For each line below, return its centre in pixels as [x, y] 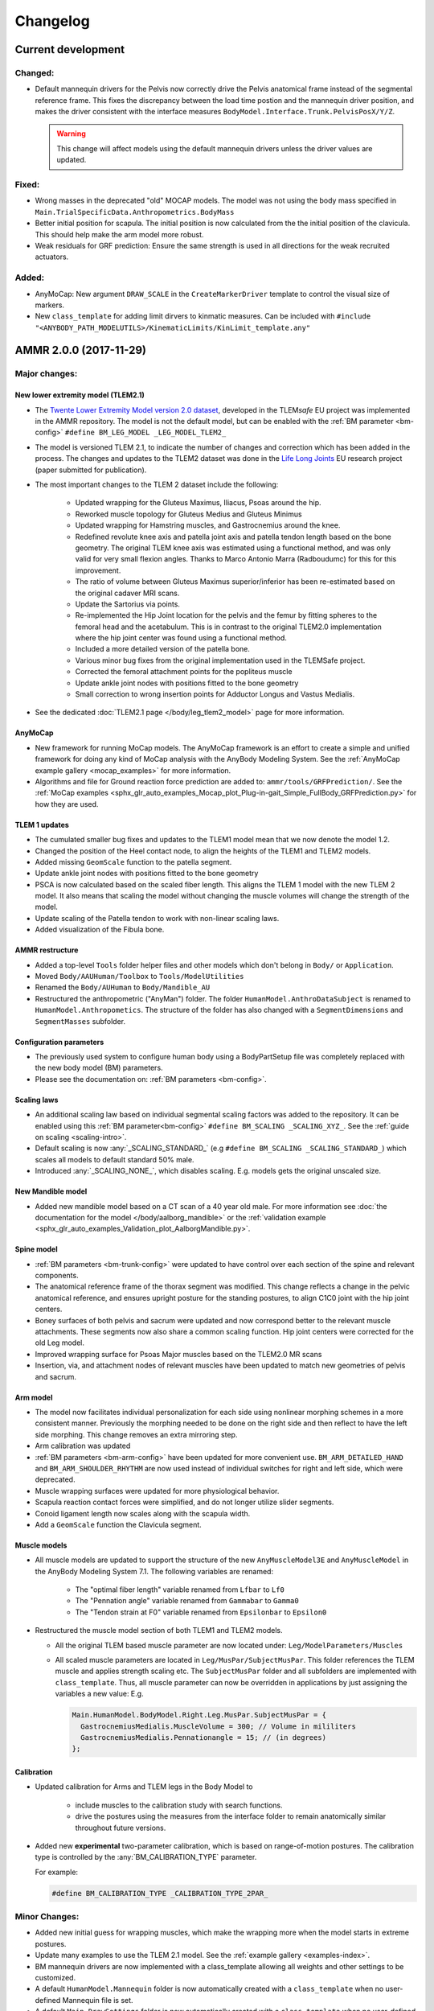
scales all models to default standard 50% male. [115, 1159]
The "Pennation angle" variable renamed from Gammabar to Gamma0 [187, 1601]
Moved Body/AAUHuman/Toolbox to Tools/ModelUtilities [139, 977]
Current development [70, 49]
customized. [55, 1977]
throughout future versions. [121, 1828]
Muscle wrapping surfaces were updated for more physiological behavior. [157, 1491]
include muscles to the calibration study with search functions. [179, 1805]
